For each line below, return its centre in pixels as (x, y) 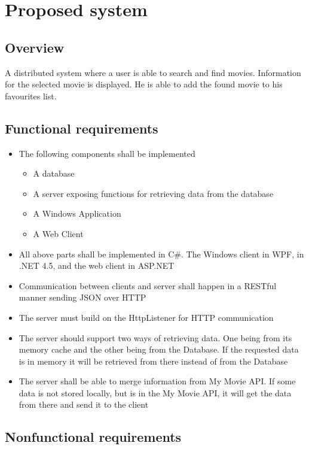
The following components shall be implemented (107, 153)
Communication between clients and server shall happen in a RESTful (148, 285)
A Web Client (58, 233)
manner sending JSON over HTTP (82, 297)
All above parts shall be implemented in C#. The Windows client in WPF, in (161, 254)
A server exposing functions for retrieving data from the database (153, 193)
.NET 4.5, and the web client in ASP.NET (97, 266)
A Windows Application (77, 213)
